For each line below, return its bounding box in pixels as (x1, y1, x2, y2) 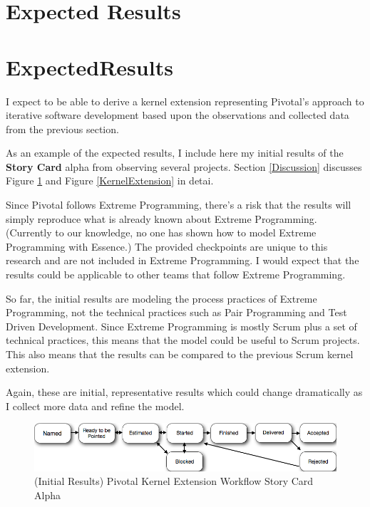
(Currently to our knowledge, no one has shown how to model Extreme (6, 225, 317, 240)
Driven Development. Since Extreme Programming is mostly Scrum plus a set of (6, 318, 357, 333)
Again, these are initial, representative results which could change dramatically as (6, 385, 363, 399)
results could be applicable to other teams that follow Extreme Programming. (6, 267, 346, 282)
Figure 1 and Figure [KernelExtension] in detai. (6, 173, 214, 188)
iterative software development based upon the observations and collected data (6, 108, 349, 122)
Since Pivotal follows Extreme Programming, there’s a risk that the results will (6, 197, 351, 212)
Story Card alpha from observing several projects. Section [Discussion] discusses (6, 159, 362, 174)
